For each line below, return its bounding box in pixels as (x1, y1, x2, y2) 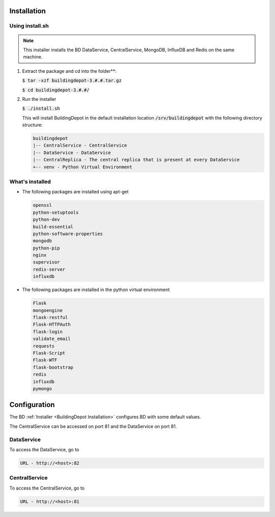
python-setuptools (33, 209, 79, 215)
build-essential (33, 224, 74, 229)
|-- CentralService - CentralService (33, 142, 127, 149)
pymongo (33, 386, 52, 391)
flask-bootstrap (33, 364, 74, 370)
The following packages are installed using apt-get (22, 189, 129, 195)
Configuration (9, 400, 55, 409)
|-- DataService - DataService (33, 150, 112, 155)
